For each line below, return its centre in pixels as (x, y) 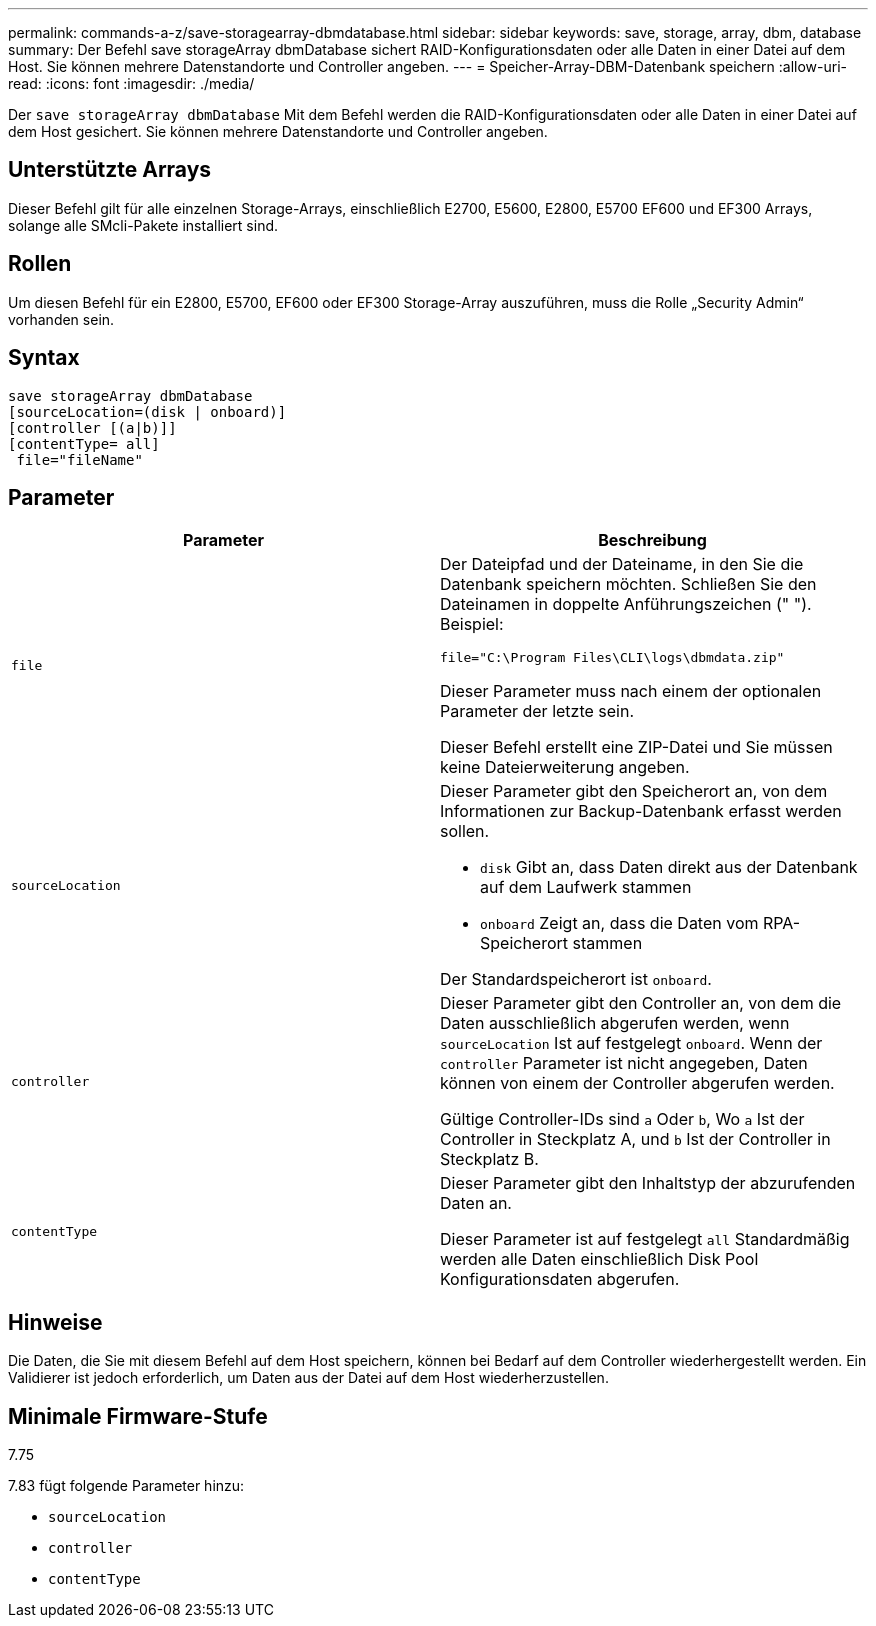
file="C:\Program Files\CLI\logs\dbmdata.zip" (612, 658)
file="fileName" (79, 459)
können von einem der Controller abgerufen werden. (637, 1083)
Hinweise (55, 1322)
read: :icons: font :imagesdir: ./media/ (131, 83)
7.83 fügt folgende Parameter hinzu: (126, 1486)
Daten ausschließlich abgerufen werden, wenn (615, 1023)
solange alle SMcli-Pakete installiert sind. (143, 225)
